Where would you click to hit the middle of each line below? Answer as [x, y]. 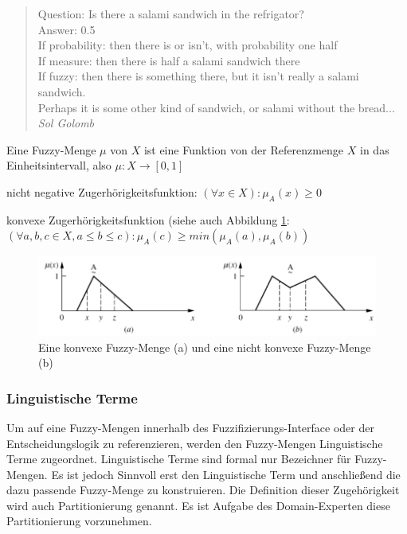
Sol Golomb [66, 123]
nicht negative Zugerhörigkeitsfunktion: [102, 191]
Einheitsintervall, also [59, 165]
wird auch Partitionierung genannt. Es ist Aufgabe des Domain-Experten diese [198, 505]
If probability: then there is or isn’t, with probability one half [188, 45]
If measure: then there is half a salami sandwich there [169, 60]
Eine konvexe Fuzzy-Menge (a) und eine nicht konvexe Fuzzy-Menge [205, 347]
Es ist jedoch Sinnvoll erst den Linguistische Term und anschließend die [226, 474]
